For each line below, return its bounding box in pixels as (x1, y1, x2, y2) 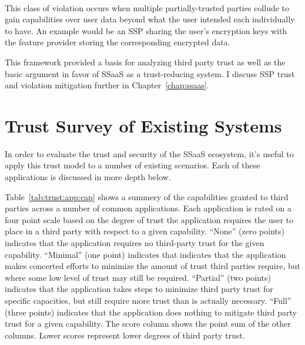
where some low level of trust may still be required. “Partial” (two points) (5, 271, 271, 283)
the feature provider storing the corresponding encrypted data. (5, 36, 230, 48)
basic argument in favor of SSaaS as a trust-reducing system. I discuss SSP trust (5, 67, 295, 79)
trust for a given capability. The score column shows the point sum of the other (5, 317, 291, 330)
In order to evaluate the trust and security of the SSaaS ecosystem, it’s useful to (5, 147, 294, 160)
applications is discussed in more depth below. (5, 171, 171, 183)
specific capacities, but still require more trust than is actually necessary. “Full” (5, 294, 291, 306)
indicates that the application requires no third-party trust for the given (5, 237, 264, 249)
